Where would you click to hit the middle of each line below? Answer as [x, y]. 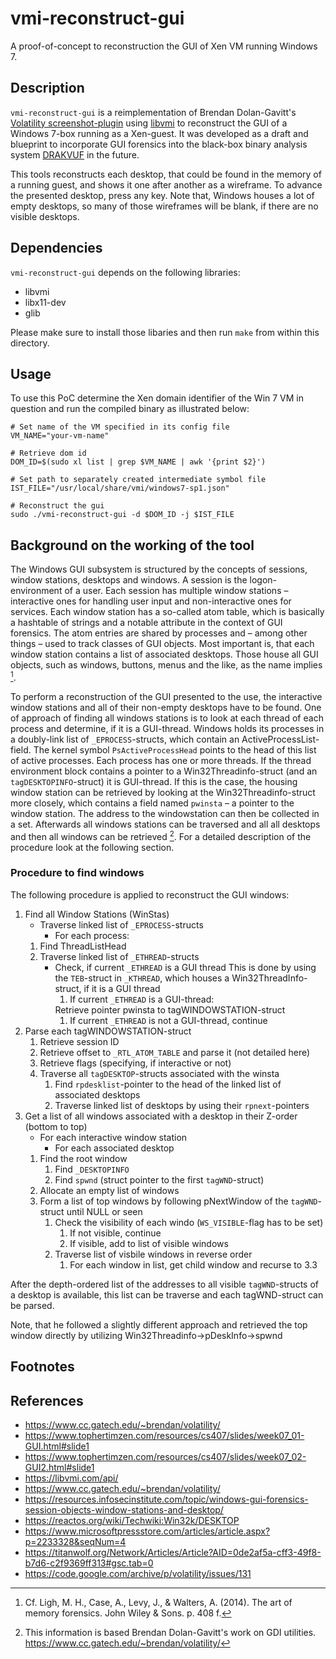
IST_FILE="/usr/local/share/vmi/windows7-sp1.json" [120, 488]
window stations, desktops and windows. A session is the [129, 580]
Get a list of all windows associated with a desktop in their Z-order [161, 1116]
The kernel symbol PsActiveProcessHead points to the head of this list [175, 749]
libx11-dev [45, 302]
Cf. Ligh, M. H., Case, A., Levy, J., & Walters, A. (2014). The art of [158, 1602]
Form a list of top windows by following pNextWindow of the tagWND [178, 1201]
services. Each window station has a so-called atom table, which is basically [167, 612]
